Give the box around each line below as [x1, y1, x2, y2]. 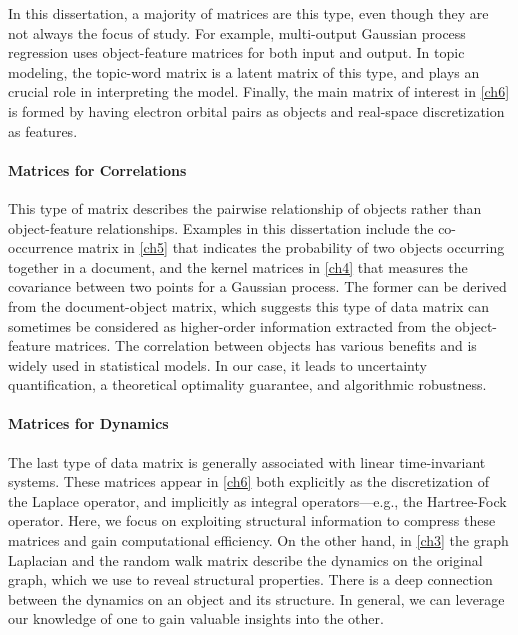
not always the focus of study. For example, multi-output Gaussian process [8, 22, 466, 43]
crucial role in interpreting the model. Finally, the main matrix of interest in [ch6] [8, 81, 510, 102]
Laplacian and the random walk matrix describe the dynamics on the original [8, 549, 483, 570]
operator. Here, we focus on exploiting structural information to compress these [8, 510, 496, 531]
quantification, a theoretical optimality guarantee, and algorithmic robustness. [8, 374, 487, 395]
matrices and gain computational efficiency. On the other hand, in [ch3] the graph [8, 530, 509, 551]
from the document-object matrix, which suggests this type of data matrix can [8, 295, 490, 316]
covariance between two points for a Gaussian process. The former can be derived [8, 276, 507, 297]
